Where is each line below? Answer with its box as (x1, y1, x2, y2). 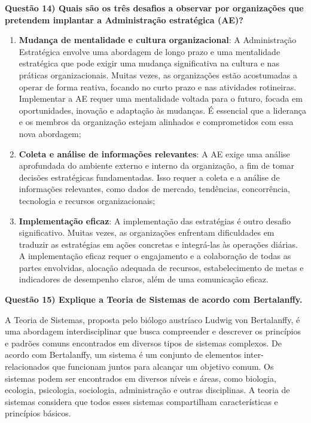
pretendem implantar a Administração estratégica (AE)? (5, 13, 243, 26)
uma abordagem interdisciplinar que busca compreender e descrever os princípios (5, 325, 301, 337)
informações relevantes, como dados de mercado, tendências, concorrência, (19, 182, 290, 195)
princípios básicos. (5, 407, 71, 419)
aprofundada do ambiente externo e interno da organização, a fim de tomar (19, 159, 295, 172)
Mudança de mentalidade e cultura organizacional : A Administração (19, 34, 297, 46)
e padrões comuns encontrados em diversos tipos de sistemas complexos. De (5, 336, 282, 349)
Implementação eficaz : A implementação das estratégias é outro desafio (19, 214, 291, 227)
